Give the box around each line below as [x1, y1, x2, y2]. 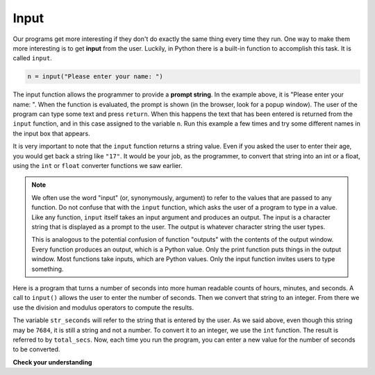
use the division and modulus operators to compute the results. [12, 303, 194, 312]
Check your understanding [12, 358, 92, 366]
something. [31, 265, 64, 273]
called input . [12, 54, 52, 62]
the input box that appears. [12, 129, 90, 137]
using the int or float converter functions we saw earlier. [12, 162, 183, 170]
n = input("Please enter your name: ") [27, 73, 163, 81]
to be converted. [12, 345, 60, 353]
